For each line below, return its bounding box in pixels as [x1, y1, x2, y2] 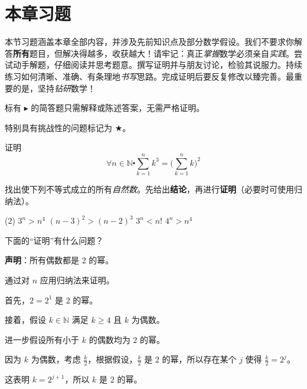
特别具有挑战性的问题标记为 [5, 121, 112, 133]
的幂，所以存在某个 [162, 353, 237, 365]
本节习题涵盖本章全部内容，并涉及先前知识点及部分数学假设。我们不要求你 [5, 35, 294, 48]
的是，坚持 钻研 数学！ [12, 81, 96, 94]
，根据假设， [87, 353, 138, 365]
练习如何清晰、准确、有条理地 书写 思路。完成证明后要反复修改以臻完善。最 [5, 70, 294, 82]
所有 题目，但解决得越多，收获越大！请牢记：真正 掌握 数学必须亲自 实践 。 [13, 47, 294, 59]
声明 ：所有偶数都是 [5, 254, 79, 266]
